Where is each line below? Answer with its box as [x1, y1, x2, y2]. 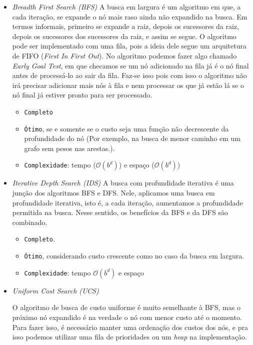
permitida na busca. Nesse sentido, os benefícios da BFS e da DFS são [12, 207, 228, 217]
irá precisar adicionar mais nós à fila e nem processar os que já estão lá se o [12, 79, 244, 90]
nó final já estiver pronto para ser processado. [12, 89, 152, 100]
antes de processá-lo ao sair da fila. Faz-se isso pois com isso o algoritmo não [12, 70, 247, 80]
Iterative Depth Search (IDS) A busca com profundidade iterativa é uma [12, 177, 234, 188]
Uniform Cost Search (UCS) [12, 285, 99, 295]
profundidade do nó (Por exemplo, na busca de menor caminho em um [24, 133, 241, 143]
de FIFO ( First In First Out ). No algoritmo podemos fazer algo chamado [12, 50, 237, 60]
